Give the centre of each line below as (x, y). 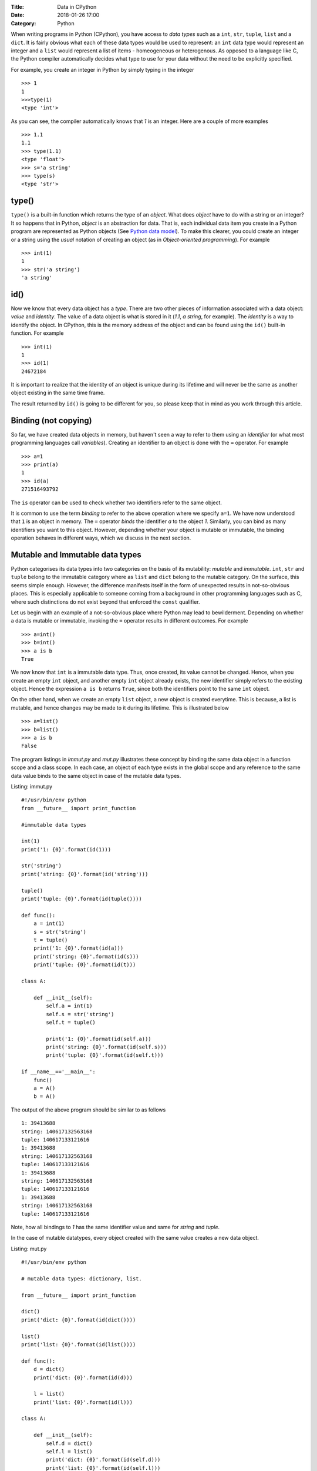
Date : (18, 15)
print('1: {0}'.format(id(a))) (78, 948)
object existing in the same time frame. (58, 393)
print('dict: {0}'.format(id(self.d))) (103, 1460)
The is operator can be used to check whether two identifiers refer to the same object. (117, 502)
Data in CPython (77, 7)
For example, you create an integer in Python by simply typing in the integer (102, 69)
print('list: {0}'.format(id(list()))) (79, 1344)
